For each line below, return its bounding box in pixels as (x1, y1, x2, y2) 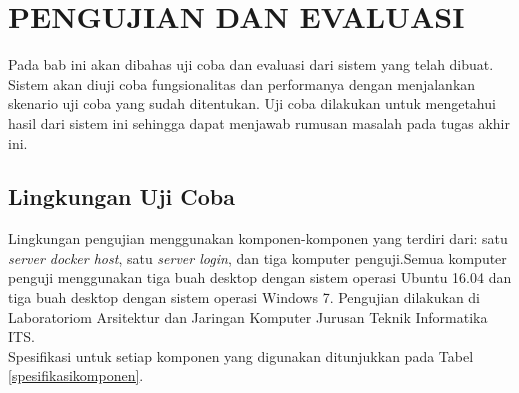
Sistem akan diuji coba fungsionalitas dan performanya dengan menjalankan (8, 73, 476, 94)
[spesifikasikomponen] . (8, 365, 144, 386)
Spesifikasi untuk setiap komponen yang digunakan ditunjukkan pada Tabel (8, 345, 474, 366)
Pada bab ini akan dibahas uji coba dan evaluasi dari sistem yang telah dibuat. (8, 54, 494, 75)
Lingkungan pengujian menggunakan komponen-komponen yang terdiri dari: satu (8, 228, 508, 249)
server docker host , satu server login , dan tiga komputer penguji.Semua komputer (8, 247, 507, 268)
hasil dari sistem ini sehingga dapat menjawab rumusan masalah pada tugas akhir (8, 112, 510, 133)
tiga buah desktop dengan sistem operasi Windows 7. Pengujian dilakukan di (8, 287, 481, 308)
